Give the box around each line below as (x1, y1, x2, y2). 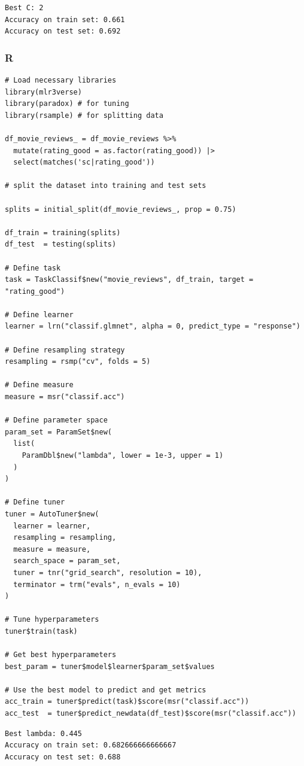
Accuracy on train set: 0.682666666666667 (5, 741, 177, 750)
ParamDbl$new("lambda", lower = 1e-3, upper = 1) (22, 451, 224, 460)
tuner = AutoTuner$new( (5, 509, 99, 518)
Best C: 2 (5, 4, 44, 12)
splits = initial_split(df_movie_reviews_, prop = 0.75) (5, 205, 236, 214)
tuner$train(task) (5, 627, 78, 636)
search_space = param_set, (13, 557, 121, 566)
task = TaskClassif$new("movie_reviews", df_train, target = (5, 275, 254, 284)
